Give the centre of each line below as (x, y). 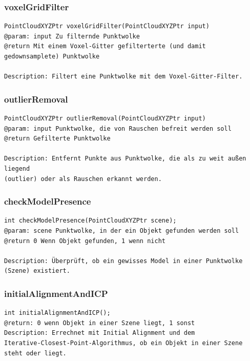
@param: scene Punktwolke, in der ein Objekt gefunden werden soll (122, 230)
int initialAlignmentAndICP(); (57, 313)
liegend (17, 168)
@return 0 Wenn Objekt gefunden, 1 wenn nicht (85, 241)
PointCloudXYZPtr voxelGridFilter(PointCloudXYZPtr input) (107, 26)
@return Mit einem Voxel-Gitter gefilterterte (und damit (105, 46)
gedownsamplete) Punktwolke (52, 56)
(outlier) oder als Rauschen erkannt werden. (83, 179)
